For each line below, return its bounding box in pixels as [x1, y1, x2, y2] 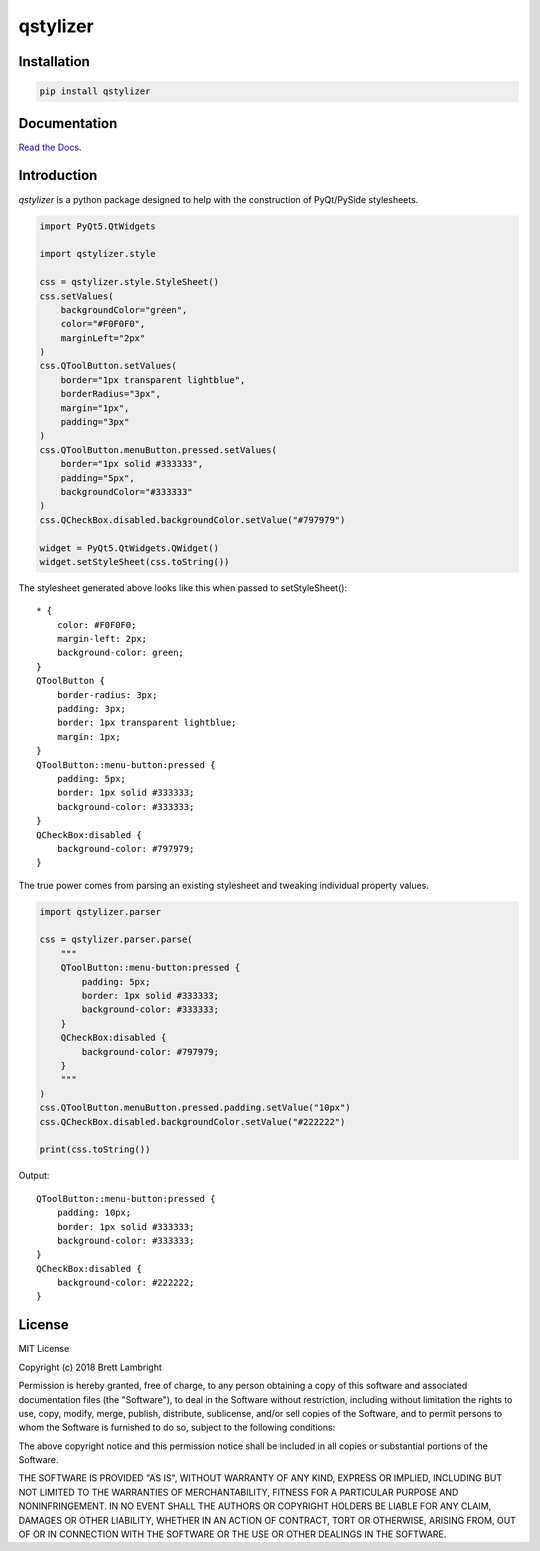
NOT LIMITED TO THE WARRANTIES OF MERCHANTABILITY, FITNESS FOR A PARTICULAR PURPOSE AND [18, 1486, 459, 1498]
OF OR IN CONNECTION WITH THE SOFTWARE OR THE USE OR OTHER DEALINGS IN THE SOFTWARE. [18, 1528, 447, 1540]
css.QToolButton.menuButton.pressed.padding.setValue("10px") [39, 1102, 351, 1114]
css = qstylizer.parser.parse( [39, 934, 194, 945]
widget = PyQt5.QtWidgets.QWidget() [39, 542, 220, 554]
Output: [18, 1170, 50, 1182]
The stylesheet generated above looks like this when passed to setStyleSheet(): [18, 581, 348, 594]
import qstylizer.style [39, 248, 157, 260]
